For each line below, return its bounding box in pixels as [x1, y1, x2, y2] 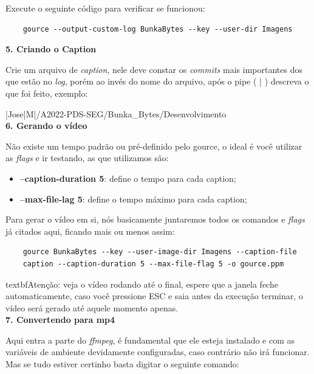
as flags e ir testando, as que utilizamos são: [5, 151, 169, 164]
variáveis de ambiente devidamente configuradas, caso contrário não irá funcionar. [5, 345, 310, 358]
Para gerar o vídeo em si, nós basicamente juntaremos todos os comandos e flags [5, 213, 305, 226]
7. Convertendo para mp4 [5, 313, 115, 326]
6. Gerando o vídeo [5, 119, 87, 132]
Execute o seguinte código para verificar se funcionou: [5, 2, 205, 14]
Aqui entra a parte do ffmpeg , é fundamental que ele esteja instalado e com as [5, 333, 295, 346]
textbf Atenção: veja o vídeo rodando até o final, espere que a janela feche [5, 277, 278, 290]
